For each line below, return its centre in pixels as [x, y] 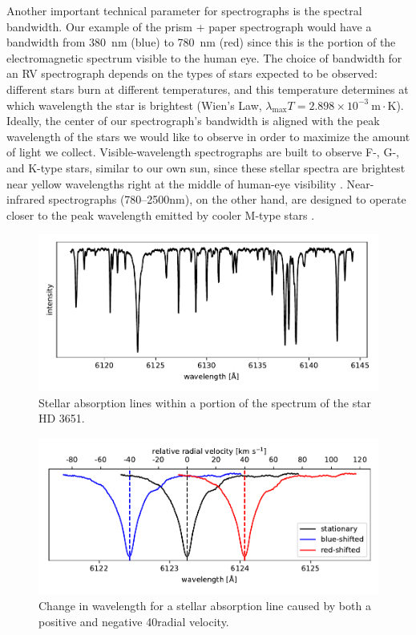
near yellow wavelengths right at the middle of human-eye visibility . [175, 183]
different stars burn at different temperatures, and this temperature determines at [208, 89]
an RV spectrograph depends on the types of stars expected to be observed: [192, 73]
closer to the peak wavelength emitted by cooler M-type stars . [161, 214]
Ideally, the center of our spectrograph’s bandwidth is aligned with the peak [193, 121]
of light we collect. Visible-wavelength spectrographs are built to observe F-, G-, [203, 152]
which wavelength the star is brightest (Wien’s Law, [134, 105]
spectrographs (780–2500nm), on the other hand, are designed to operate [227, 199]
